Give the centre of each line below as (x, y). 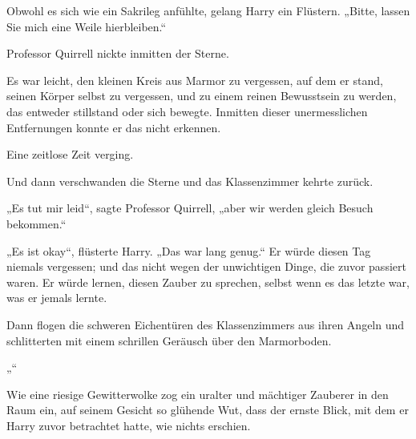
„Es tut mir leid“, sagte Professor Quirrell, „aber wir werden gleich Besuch (190, 208)
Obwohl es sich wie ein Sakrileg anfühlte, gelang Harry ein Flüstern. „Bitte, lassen (208, 10)
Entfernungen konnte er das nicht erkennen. (114, 127)
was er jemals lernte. (57, 298)
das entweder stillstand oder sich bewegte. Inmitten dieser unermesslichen (187, 111)
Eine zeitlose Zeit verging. (70, 154)
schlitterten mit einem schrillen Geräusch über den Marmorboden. (169, 340)
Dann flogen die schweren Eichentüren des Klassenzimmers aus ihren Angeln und (206, 324)
